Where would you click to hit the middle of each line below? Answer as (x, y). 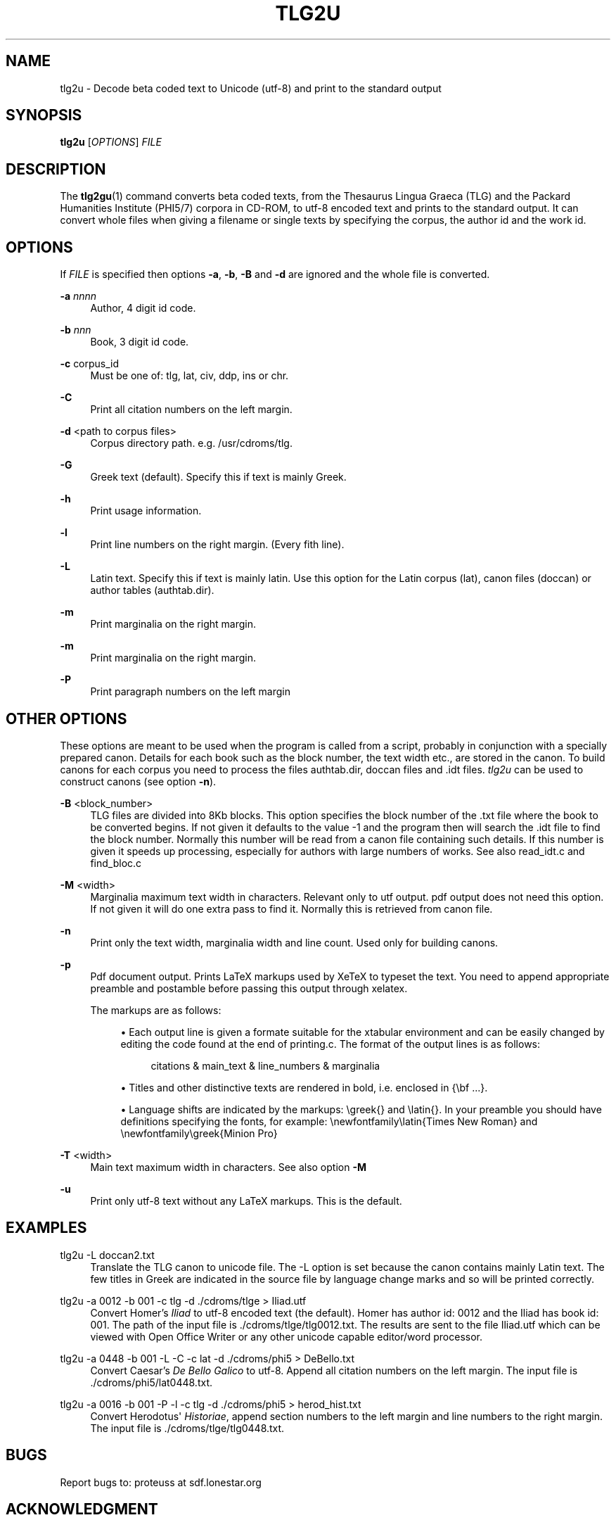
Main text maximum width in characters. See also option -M (229, 1167)
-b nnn (76, 330)
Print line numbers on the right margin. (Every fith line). (217, 545)
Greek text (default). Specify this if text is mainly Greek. (218, 477)
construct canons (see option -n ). (138, 781)
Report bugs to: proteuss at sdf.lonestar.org (161, 1482)
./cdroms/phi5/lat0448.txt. (152, 1382)
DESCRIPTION (56, 169)
